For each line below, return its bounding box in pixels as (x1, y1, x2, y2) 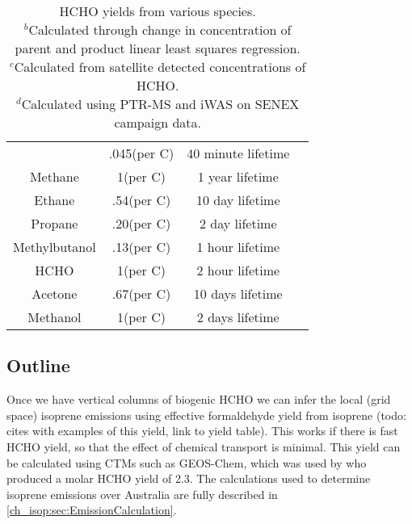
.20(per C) (111, 214, 171, 233)
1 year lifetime (197, 167, 279, 186)
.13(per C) (111, 237, 171, 256)
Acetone (32, 284, 78, 303)
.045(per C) (108, 144, 174, 162)
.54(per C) (111, 191, 171, 209)
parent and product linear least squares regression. (15, 39, 301, 57)
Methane (29, 167, 79, 186)
